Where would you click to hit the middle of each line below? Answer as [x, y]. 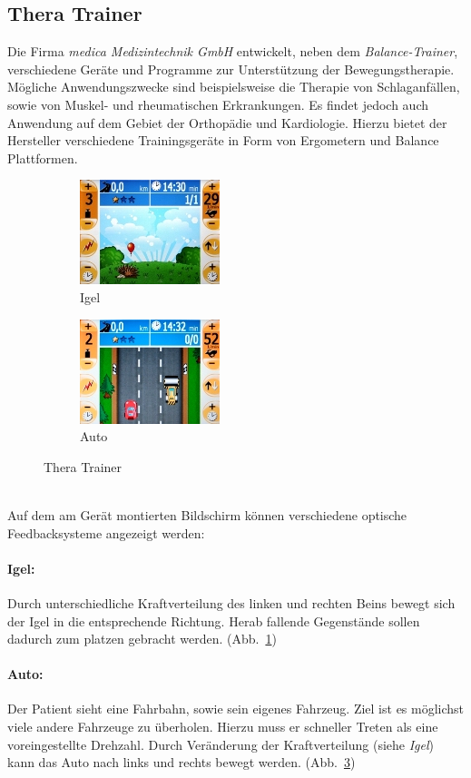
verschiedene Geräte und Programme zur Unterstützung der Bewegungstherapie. [231, 69]
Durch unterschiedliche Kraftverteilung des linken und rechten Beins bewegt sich [231, 602]
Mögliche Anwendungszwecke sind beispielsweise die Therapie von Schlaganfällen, [234, 87]
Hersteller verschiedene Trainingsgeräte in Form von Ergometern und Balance [223, 140]
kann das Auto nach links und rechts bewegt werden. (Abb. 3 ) [182, 762]
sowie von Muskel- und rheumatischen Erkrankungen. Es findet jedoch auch [218, 104]
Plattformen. [43, 158]
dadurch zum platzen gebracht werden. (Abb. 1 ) [142, 639]
